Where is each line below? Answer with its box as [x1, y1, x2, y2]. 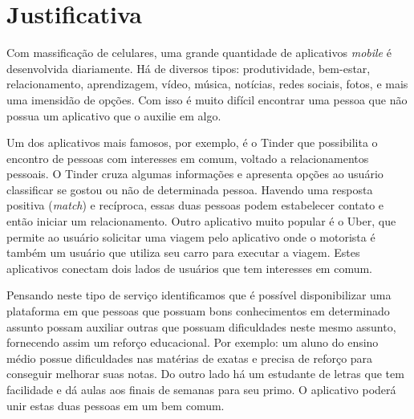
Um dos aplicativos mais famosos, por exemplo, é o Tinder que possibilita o [6, 134, 378, 151]
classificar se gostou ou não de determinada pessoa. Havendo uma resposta [6, 181, 373, 197]
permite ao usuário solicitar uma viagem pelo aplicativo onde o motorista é [6, 228, 375, 245]
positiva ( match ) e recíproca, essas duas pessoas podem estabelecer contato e [6, 197, 384, 214]
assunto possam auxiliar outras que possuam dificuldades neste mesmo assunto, [6, 318, 396, 335]
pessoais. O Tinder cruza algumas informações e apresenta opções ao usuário [6, 165, 384, 182]
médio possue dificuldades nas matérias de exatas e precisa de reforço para [6, 349, 373, 366]
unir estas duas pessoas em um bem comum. [6, 397, 225, 413]
